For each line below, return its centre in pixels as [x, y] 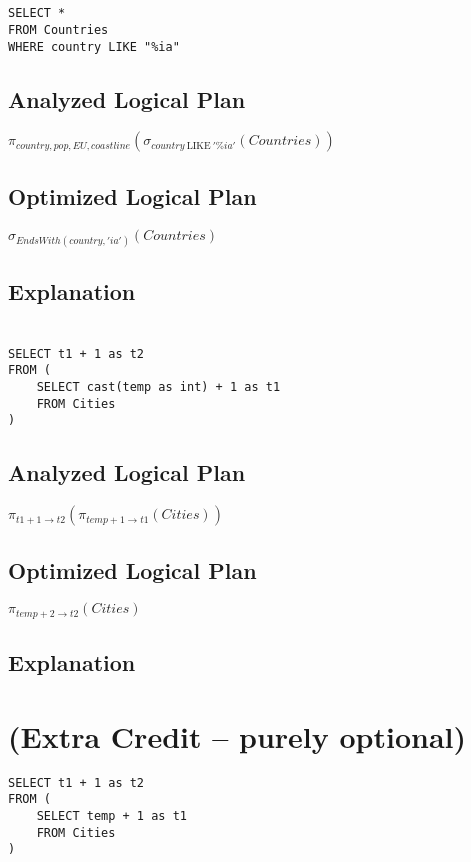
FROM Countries [58, 29]
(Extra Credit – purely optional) [237, 735]
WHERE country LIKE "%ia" [94, 46]
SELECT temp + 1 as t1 [111, 816]
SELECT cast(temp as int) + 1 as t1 [158, 387]
